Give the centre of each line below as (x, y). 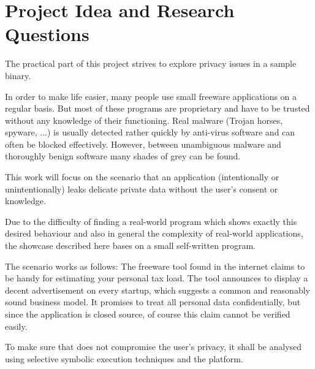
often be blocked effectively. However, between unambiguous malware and (143, 144)
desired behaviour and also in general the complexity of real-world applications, (154, 233)
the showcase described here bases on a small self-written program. (131, 245)
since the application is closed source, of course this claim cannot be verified (148, 314)
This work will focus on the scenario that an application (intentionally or (142, 177)
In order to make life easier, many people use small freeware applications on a (151, 96)
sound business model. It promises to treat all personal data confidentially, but (153, 302)
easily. (16, 326)
